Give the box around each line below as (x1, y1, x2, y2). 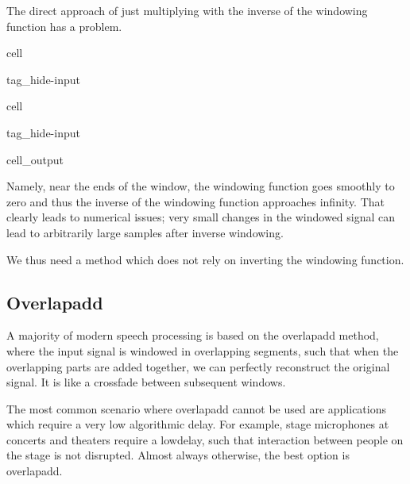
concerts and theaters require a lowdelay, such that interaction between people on (6, 431, 404, 448)
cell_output (6, 151, 64, 167)
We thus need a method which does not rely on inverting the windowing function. (6, 251, 404, 267)
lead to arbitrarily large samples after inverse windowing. (6, 224, 284, 240)
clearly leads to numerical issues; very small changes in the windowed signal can (6, 209, 396, 225)
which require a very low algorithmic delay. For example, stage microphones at (6, 416, 389, 432)
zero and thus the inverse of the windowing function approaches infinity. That (6, 193, 385, 209)
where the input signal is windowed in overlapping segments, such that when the (6, 342, 399, 359)
